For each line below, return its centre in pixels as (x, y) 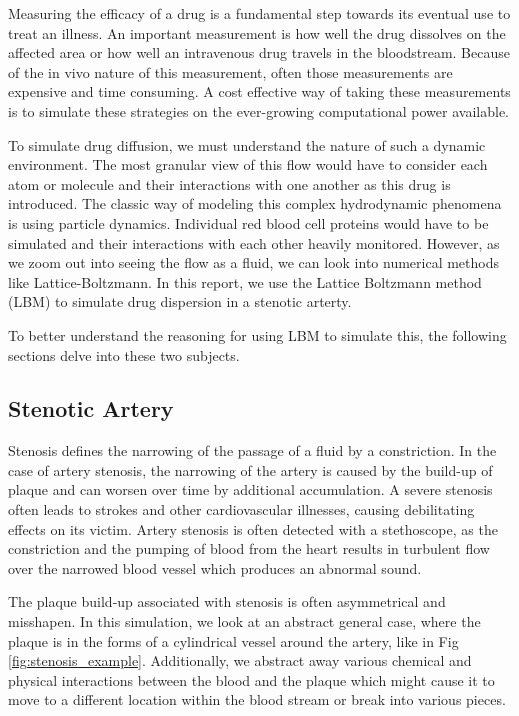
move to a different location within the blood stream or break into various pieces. (257, 699)
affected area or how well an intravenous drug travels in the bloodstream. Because (259, 52)
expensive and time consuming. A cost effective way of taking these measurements (259, 91)
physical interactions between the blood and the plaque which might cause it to (251, 679)
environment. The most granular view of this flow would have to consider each (248, 164)
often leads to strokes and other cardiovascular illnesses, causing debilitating (241, 509)
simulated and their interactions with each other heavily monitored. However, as (254, 242)
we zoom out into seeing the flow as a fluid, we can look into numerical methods (253, 262)
